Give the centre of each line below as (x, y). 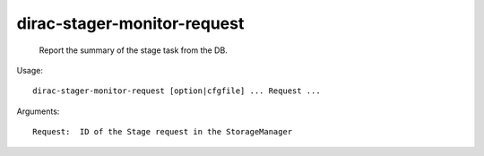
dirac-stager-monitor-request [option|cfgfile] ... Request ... (177, 91)
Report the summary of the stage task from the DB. (133, 50)
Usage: (30, 70)
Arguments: (38, 111)
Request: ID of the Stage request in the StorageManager (163, 132)
